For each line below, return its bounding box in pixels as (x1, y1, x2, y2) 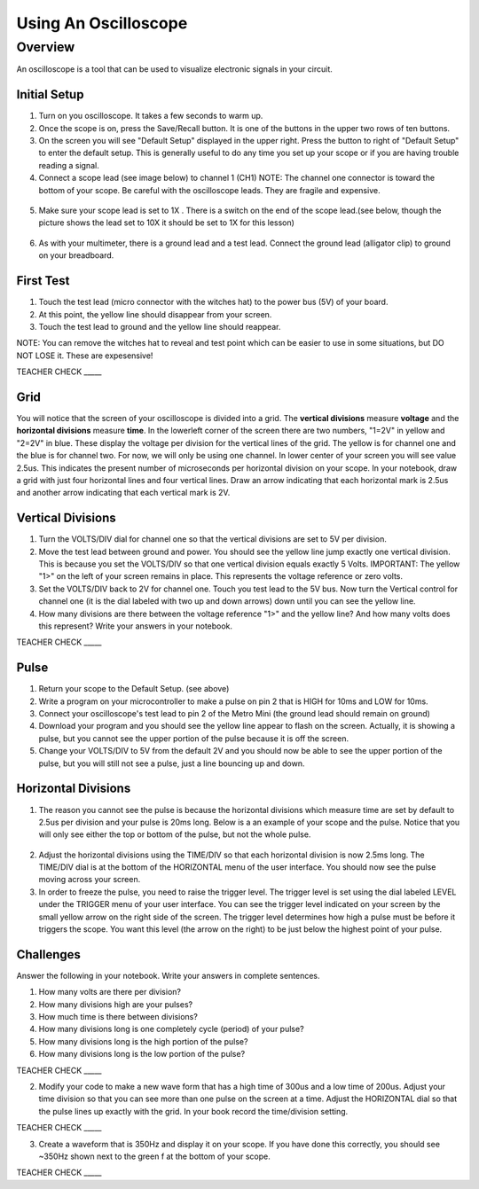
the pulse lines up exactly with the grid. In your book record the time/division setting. (38, 1106, 349, 1116)
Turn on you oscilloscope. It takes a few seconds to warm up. (38, 111, 263, 121)
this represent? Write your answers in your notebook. (38, 621, 233, 631)
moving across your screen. (38, 874, 141, 885)
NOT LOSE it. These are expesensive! (16, 350, 153, 361)
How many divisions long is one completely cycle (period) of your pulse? (38, 1024, 305, 1035)
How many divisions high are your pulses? (38, 998, 193, 1010)
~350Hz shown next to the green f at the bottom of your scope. (38, 1151, 271, 1162)
